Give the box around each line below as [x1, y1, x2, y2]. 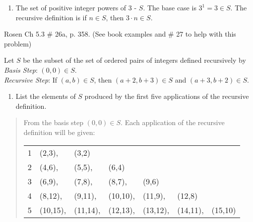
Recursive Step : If [4, 74, 58, 85]
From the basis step [23, 117, 84, 128]
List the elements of [15, 91, 76, 101]
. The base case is [143, 2, 196, 12]
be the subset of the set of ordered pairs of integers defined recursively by [23, 55, 246, 65]
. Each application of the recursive [121, 117, 225, 128]
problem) [4, 38, 32, 48]
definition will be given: [23, 127, 95, 137]
